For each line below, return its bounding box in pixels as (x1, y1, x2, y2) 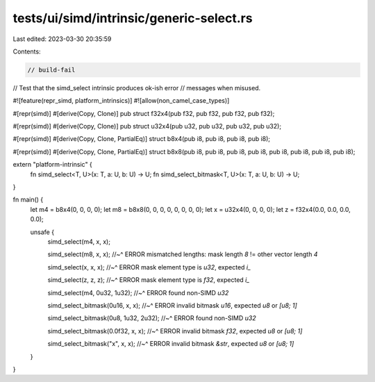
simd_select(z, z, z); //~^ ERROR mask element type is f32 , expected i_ (47, 276, 250, 284)
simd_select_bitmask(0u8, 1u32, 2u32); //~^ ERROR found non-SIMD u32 (47, 314, 256, 322)
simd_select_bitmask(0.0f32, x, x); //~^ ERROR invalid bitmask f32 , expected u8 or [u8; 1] (47, 326, 303, 335)
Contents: (12, 47, 41, 56)
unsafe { (30, 228, 55, 236)
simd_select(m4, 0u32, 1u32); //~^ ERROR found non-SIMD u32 (47, 288, 229, 297)
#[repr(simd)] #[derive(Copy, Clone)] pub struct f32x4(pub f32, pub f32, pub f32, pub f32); (12, 109, 275, 117)
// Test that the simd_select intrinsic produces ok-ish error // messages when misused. (12, 83, 261, 92)
